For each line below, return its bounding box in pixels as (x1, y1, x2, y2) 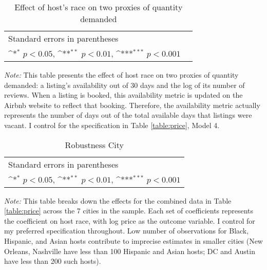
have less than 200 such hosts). (4, 256, 101, 266)
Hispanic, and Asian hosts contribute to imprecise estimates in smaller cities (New (4, 235, 263, 246)
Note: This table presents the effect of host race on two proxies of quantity (4, 69, 239, 80)
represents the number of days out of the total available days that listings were (4, 110, 252, 120)
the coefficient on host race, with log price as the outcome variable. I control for (4, 215, 255, 226)
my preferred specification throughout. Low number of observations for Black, (4, 225, 249, 236)
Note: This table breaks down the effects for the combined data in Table (4, 195, 232, 206)
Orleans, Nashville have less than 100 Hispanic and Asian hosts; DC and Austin (4, 245, 255, 256)
